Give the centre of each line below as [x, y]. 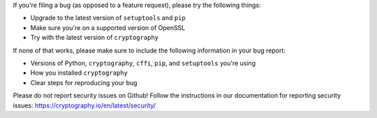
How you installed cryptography [79, 73]
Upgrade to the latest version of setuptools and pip [108, 18]
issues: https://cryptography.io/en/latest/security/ [84, 105]
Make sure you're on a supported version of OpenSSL [108, 27]
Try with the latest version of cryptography [94, 38]
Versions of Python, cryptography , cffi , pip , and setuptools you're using [143, 63]
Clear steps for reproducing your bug [84, 82]
